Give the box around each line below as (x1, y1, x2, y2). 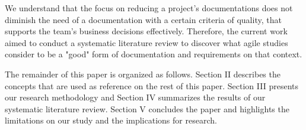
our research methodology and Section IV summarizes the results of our (5, 91, 266, 103)
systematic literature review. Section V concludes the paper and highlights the (5, 102, 289, 115)
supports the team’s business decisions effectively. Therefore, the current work (5, 25, 288, 37)
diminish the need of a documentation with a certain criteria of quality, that (5, 13, 282, 25)
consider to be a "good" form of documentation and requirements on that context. (5, 48, 302, 60)
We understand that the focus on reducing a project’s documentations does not (5, 2, 293, 14)
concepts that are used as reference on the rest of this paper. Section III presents (5, 79, 298, 92)
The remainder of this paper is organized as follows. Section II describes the (5, 67, 280, 80)
